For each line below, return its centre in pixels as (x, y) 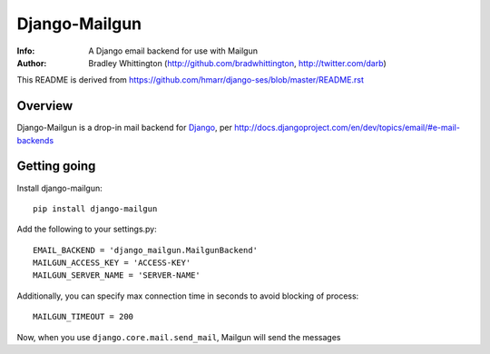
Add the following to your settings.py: (87, 229)
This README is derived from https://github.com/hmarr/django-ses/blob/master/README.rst (191, 80)
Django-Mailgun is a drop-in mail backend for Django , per (125, 128)
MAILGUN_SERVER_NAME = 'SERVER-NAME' (117, 275)
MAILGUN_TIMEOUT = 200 (83, 317)
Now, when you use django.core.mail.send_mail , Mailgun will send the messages (179, 337)
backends (35, 140)
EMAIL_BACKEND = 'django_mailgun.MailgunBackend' (146, 250)
